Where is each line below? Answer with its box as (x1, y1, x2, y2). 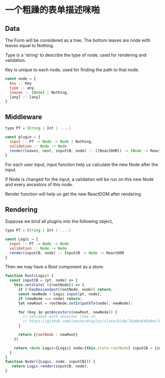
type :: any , (9, 85, 36, 90)
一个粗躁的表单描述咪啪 (5, 4, 100, 16)
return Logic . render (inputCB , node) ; (11, 364, 89, 369)
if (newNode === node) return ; (18, 296, 82, 301)
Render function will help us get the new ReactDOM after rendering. (5, 191, 142, 197)
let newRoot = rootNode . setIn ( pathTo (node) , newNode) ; (18, 300, 133, 306)
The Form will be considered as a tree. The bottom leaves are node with (5, 37, 151, 43)
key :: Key (9, 81, 32, 86)
